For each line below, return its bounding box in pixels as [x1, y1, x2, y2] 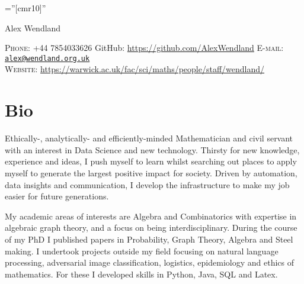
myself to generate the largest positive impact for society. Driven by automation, [5, 166, 297, 179]
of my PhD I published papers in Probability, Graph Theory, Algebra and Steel [5, 233, 293, 245]
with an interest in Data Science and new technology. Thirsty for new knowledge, [5, 143, 300, 156]
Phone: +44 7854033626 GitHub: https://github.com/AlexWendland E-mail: [5, 41, 284, 54]
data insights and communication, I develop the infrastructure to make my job [5, 178, 290, 191]
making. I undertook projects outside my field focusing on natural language [5, 244, 279, 257]
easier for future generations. [5, 190, 109, 202]
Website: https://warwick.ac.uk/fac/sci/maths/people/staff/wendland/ [5, 63, 265, 75]
